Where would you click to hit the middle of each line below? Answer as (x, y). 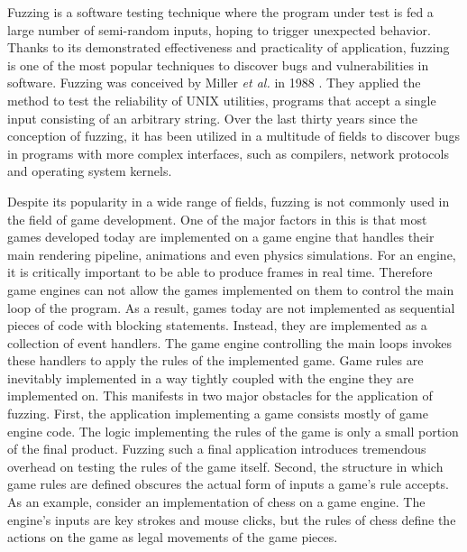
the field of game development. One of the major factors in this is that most (217, 219)
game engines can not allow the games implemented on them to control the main (231, 289)
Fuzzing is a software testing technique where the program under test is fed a (220, 12)
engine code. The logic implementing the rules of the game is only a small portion (233, 431)
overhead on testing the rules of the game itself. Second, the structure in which (225, 466)
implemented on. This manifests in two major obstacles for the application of (220, 396)
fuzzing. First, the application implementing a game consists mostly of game (218, 414)
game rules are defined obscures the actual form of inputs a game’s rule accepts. (228, 484)
